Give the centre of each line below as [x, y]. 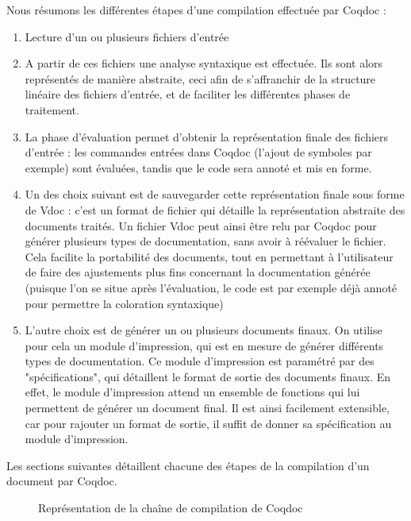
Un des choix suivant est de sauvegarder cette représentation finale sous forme [215, 194]
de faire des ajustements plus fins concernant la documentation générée [198, 272]
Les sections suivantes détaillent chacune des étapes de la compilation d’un [188, 465]
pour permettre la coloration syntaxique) [124, 303]
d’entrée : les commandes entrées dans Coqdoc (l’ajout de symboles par [198, 152]
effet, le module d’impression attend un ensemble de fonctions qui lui [192, 392]
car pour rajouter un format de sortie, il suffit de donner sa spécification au [208, 423]
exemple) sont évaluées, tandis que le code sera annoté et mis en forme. [198, 167]
